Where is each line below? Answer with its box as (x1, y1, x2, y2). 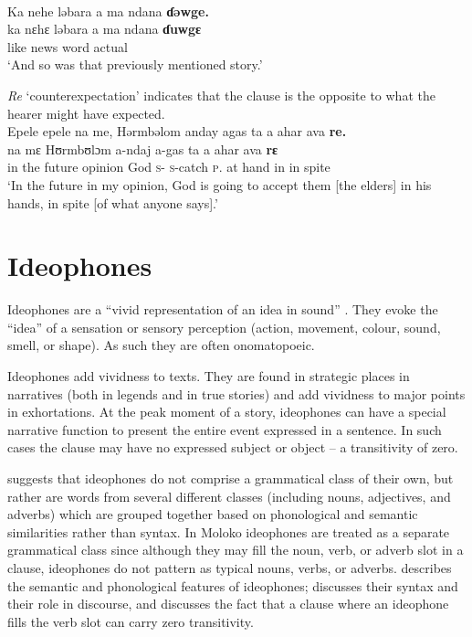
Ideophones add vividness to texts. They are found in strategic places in (7, 366, 410, 386)
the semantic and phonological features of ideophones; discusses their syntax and (7, 576, 458, 595)
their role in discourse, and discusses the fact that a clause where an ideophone (7, 594, 449, 613)
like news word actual (7, 37, 128, 56)
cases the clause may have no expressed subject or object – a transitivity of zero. (7, 438, 458, 457)
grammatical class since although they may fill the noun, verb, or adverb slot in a (7, 540, 464, 559)
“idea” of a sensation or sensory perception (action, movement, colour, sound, (7, 317, 441, 336)
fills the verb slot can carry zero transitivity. (7, 611, 254, 631)
